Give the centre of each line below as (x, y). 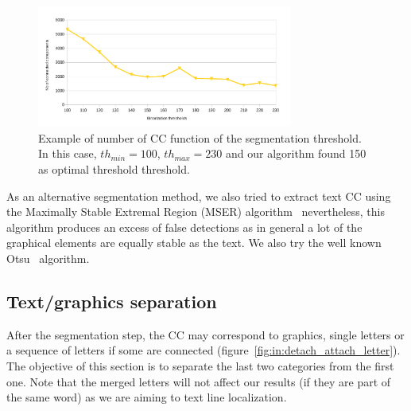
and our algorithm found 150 (296, 153)
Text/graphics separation (112, 301)
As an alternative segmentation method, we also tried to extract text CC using (199, 196)
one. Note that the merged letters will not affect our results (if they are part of (199, 381)
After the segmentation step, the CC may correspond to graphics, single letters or (205, 334)
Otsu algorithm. (48, 258)
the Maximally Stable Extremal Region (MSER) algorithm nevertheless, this (196, 211)
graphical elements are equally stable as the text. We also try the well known (194, 243)
